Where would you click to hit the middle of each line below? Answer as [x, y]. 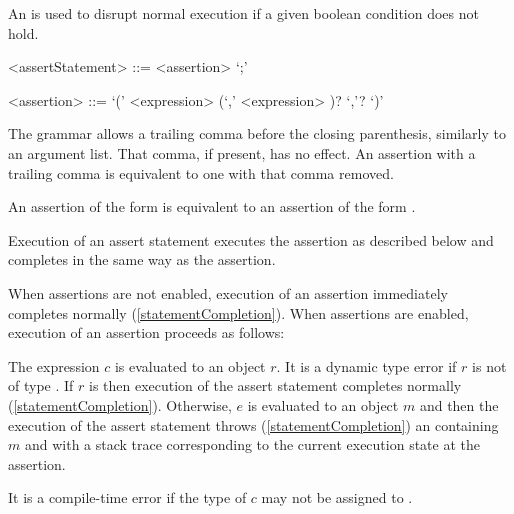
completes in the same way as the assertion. [142, 259]
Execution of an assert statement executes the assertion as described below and [251, 239]
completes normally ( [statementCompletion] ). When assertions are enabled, [238, 312]
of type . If [41, 385]
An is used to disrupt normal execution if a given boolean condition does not [243, 13]
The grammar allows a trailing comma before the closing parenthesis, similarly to [257, 133]
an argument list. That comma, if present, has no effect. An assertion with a [242, 152]
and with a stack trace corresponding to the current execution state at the [252, 444]
